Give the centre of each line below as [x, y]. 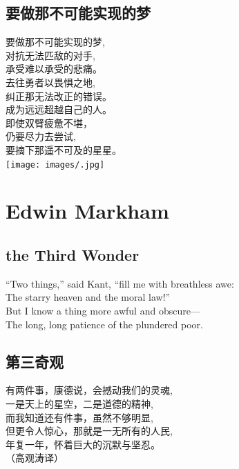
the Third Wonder [73, 254]
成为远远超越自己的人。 [59, 109]
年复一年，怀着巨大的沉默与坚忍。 [83, 444]
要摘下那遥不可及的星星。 [64, 149]
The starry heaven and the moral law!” [88, 297]
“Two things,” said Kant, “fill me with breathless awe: [120, 283]
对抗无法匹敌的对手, [50, 55]
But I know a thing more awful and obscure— [103, 310]
